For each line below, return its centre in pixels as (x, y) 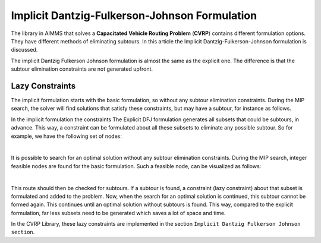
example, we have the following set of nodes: (66, 136)
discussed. (24, 50)
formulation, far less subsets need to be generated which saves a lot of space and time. (118, 213)
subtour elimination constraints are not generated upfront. (82, 69)
